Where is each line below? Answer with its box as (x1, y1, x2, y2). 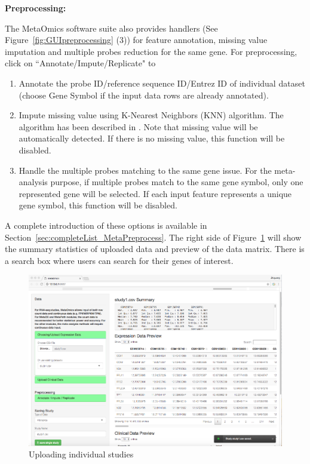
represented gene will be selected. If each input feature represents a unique (19, 187, 292, 199)
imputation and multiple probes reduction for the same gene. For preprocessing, (5, 45, 297, 57)
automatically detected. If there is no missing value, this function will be (19, 132, 285, 145)
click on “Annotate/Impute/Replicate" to (5, 57, 156, 69)
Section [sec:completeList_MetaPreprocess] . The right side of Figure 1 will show (5, 231, 302, 243)
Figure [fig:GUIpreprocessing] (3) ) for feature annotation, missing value (5, 33, 268, 46)
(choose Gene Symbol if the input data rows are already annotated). (19, 88, 269, 101)
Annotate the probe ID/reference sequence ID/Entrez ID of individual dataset (19, 76, 305, 89)
